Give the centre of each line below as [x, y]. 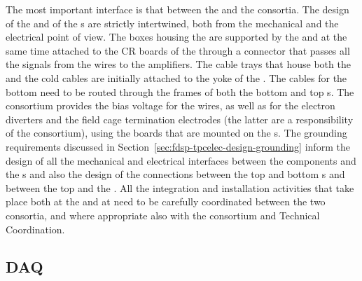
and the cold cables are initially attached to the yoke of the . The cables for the [176, 77]
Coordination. [35, 229]
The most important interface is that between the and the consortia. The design [177, 9]
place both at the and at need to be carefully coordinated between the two [166, 201]
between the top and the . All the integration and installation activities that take [180, 187]
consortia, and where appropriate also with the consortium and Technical [163, 215]
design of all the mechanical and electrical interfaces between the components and [181, 160]
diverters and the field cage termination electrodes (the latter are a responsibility [180, 119]
